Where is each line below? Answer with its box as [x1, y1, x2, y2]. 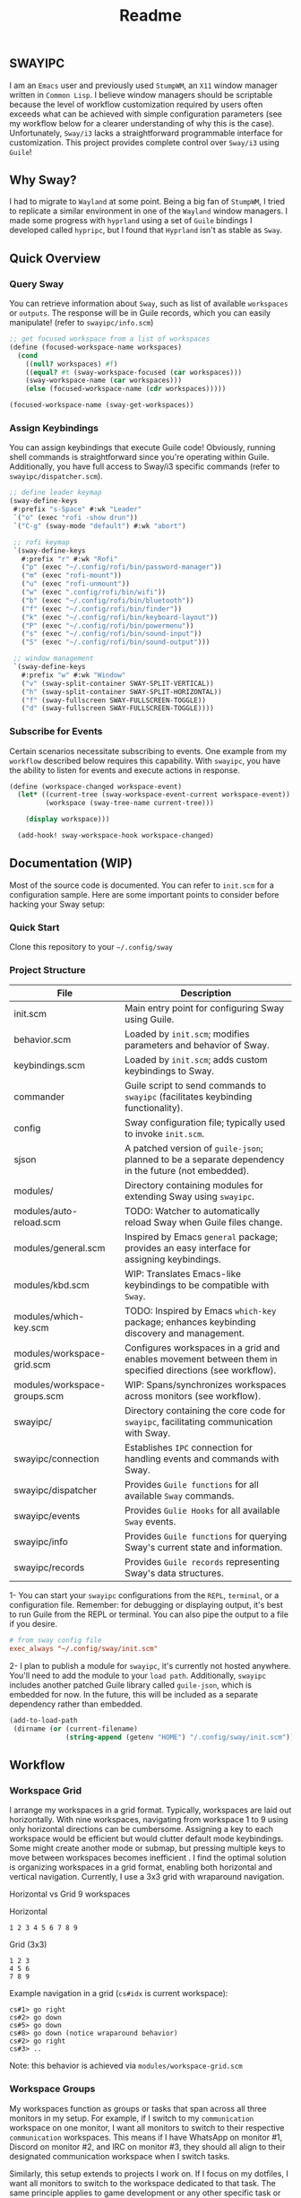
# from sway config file [9, 1636, 102, 1646]
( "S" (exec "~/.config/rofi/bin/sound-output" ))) [21, 638, 211, 647]
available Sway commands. [124, 1490, 235, 1502]
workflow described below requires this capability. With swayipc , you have [9, 755, 280, 766]
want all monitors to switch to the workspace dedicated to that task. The [9, 2177, 276, 2188]
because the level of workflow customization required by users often [9, 99, 263, 109]
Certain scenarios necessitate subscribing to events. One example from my [9, 745, 288, 756]
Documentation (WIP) [9, 856, 133, 871]
